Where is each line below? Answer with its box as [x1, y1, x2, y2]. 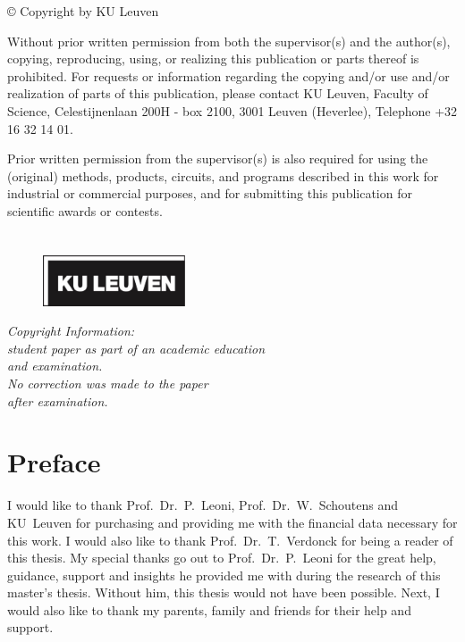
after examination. [7, 391, 108, 410]
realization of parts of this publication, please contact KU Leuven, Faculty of [7, 84, 428, 103]
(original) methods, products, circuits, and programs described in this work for [7, 166, 439, 185]
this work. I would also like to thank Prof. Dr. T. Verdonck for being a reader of [7, 530, 453, 549]
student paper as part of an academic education [7, 338, 266, 357]
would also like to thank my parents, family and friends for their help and [7, 600, 411, 619]
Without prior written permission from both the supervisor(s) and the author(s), [7, 31, 451, 50]
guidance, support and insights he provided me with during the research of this [7, 565, 441, 584]
